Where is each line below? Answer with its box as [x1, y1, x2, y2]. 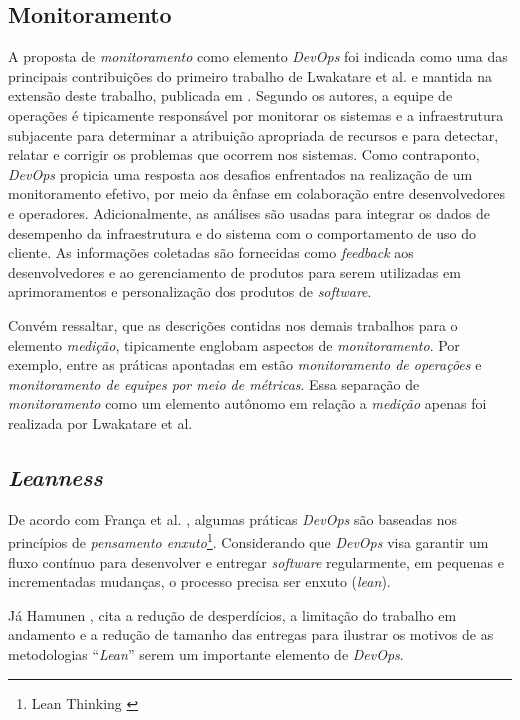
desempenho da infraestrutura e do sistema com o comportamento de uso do [8, 222, 476, 243]
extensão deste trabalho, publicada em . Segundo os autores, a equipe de [8, 85, 453, 106]
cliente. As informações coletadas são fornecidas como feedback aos [8, 242, 414, 263]
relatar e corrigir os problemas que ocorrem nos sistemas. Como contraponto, [8, 144, 480, 165]
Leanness [8, 461, 103, 492]
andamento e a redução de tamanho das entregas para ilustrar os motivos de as [8, 624, 494, 645]
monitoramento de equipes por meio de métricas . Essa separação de [8, 373, 420, 394]
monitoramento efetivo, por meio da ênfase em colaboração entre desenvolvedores [8, 183, 505, 204]
